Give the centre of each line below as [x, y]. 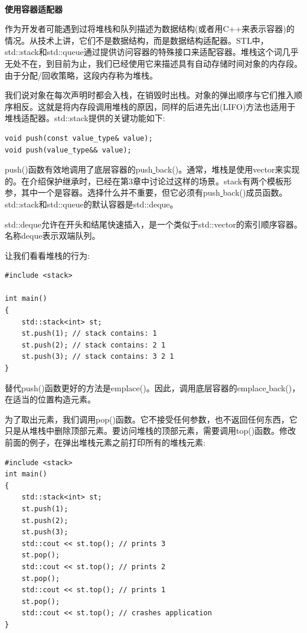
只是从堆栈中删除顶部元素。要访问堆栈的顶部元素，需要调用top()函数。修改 [151, 431]
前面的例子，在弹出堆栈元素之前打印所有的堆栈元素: [105, 442]
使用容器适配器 [34, 9]
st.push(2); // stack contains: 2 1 [94, 345]
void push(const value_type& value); [79, 138]
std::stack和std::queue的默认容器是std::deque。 [92, 204]
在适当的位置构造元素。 [50, 399]
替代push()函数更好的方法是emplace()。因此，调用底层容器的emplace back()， [153, 387]
